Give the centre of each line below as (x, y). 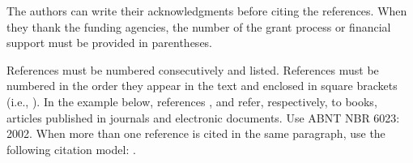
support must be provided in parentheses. (110, 43)
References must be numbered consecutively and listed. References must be (193, 69)
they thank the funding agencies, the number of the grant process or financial (199, 26)
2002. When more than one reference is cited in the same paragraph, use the (196, 133)
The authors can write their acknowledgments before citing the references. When (207, 11)
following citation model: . (71, 149)
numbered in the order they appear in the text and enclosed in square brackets (202, 86)
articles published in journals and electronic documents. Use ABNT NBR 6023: (203, 117)
